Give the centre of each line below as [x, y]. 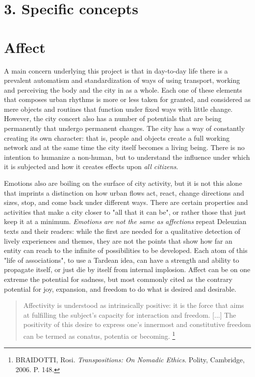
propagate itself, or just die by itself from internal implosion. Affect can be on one [127, 269]
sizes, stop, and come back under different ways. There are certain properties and [126, 202]
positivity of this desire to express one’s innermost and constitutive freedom [137, 324]
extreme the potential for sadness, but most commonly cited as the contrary [118, 279]
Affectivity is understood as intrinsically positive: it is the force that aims [134, 305]
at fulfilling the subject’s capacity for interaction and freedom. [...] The [130, 314]
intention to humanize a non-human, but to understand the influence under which [127, 157]
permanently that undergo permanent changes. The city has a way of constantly [125, 128]
